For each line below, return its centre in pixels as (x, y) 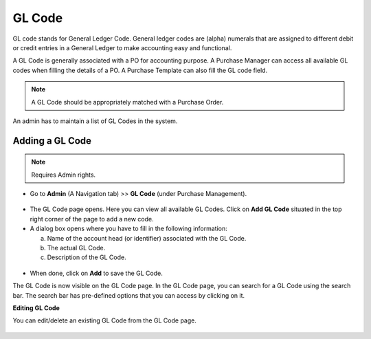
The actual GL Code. (76, 248)
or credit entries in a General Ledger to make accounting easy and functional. (122, 47)
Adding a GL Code (52, 141)
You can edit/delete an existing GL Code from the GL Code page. (105, 320)
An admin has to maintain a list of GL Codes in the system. (95, 121)
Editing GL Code (36, 308)
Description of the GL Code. (87, 257)
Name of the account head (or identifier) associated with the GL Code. (147, 238)
